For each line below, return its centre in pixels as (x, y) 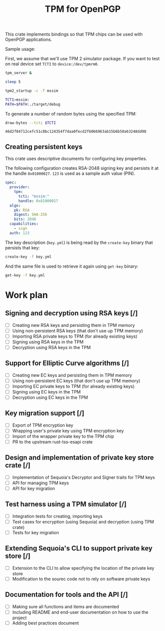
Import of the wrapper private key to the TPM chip (63, 436)
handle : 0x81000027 (38, 201)
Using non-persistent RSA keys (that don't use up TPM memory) (78, 331)
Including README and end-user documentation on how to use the (80, 612)
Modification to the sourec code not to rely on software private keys (81, 579)
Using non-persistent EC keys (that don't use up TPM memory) (76, 381)
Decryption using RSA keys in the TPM (51, 347)
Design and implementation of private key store (80, 458)
